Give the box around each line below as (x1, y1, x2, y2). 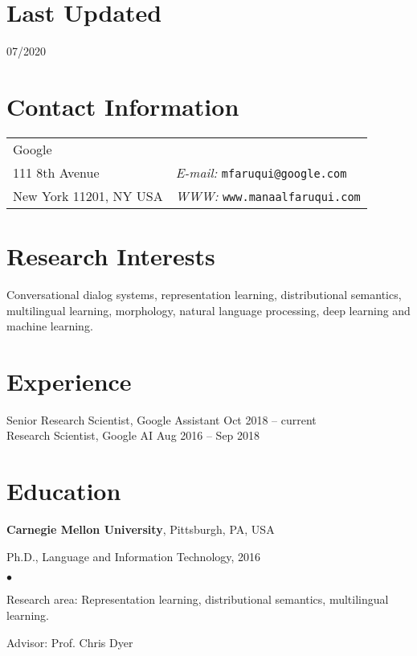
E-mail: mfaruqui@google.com (175, 162, 347, 182)
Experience (6, 364, 132, 397)
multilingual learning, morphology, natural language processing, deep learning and (6, 301, 411, 318)
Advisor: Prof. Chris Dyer (6, 633, 133, 650)
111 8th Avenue (13, 162, 100, 182)
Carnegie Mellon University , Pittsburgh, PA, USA (6, 521, 275, 538)
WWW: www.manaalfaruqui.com (175, 186, 361, 205)
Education (6, 474, 121, 507)
